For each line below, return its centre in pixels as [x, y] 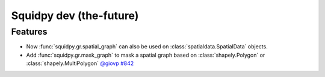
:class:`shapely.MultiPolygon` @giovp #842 [80, 63]
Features [29, 32]
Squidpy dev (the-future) [75, 16]
